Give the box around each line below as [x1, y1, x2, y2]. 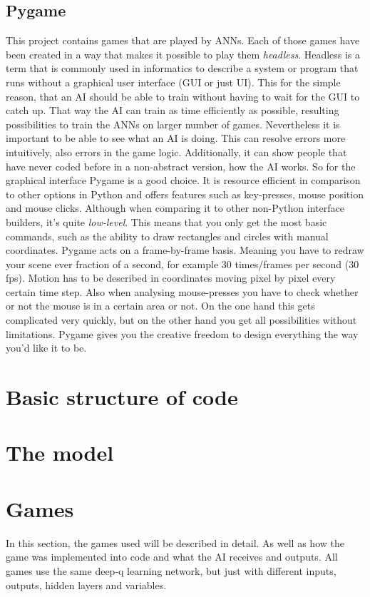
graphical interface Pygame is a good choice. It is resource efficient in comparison [6, 173, 361, 188]
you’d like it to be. [6, 340, 87, 355]
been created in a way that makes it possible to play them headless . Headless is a [6, 46, 361, 61]
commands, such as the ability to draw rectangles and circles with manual [6, 228, 329, 243]
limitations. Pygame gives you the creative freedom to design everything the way [6, 326, 359, 341]
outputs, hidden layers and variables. [6, 577, 167, 592]
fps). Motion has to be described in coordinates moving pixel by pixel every [6, 270, 336, 285]
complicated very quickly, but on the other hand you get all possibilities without [6, 312, 357, 327]
